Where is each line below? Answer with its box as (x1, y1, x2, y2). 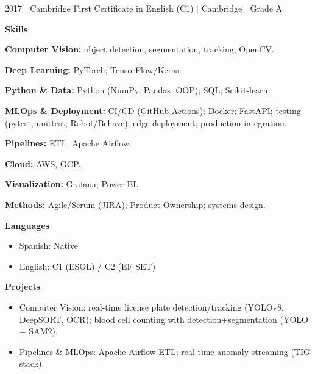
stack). (19, 357, 44, 370)
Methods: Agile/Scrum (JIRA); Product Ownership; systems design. (5, 198, 266, 210)
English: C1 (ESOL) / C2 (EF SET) (19, 259, 156, 272)
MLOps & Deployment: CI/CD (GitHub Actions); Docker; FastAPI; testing (5, 104, 301, 117)
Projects (5, 280, 41, 293)
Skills (5, 22, 28, 35)
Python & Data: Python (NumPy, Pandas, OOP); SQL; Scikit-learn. (5, 84, 271, 96)
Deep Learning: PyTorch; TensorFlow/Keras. (5, 63, 182, 76)
